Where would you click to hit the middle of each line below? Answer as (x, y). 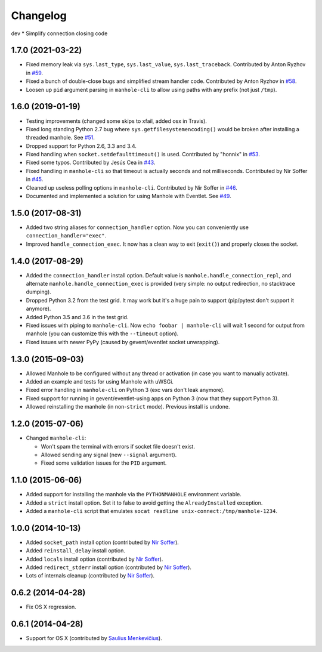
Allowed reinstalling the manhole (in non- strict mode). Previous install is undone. (128, 407)
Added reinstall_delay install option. (75, 551)
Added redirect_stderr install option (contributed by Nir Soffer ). (109, 567)
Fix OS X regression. (51, 607)
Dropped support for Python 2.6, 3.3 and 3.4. (81, 146)
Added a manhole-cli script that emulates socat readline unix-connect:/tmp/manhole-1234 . (151, 511)
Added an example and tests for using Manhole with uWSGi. (100, 382)
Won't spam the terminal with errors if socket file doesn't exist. (118, 446)
